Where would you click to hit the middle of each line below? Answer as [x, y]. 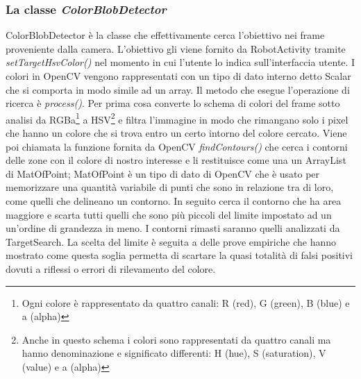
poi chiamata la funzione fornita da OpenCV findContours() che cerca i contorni [177, 146]
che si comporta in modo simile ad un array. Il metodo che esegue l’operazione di [178, 89]
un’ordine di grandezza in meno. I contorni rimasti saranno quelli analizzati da [173, 228]
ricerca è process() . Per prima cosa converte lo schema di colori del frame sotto [173, 103]
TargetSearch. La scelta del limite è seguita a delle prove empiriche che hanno [171, 241]
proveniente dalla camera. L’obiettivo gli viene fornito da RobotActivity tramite [176, 48]
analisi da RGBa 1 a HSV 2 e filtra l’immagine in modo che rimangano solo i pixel [177, 118]
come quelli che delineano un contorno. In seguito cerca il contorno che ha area [174, 201]
